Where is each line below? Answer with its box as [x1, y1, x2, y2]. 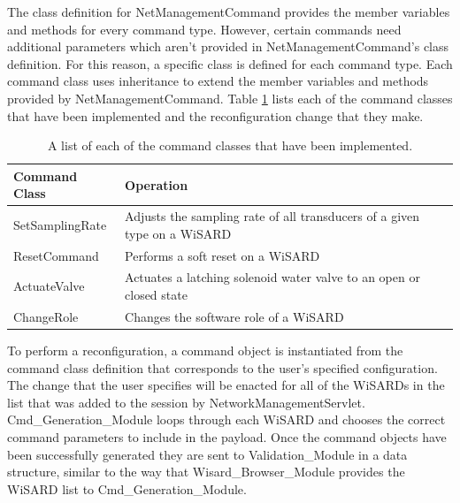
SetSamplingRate [13, 215, 107, 233]
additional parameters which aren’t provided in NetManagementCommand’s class [7, 37, 449, 56]
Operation [125, 175, 188, 194]
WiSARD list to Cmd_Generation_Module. [7, 479, 247, 498]
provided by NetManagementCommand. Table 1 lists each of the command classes [7, 88, 453, 107]
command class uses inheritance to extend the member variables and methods [7, 72, 429, 90]
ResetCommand [13, 246, 99, 264]
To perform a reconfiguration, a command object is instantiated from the [7, 341, 403, 359]
